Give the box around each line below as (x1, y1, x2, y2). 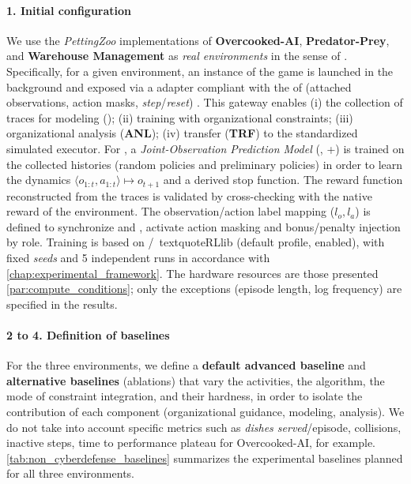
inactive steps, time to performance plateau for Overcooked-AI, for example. (6, 434, 375, 451)
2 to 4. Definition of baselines (6, 326, 170, 343)
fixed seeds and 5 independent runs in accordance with (6, 249, 270, 265)
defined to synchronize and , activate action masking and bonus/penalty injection (6, 218, 401, 234)
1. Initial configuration (6, 2, 132, 18)
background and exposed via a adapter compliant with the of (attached (6, 78, 352, 95)
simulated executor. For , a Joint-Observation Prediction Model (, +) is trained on (6, 140, 405, 156)
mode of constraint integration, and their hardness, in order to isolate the (6, 388, 363, 404)
